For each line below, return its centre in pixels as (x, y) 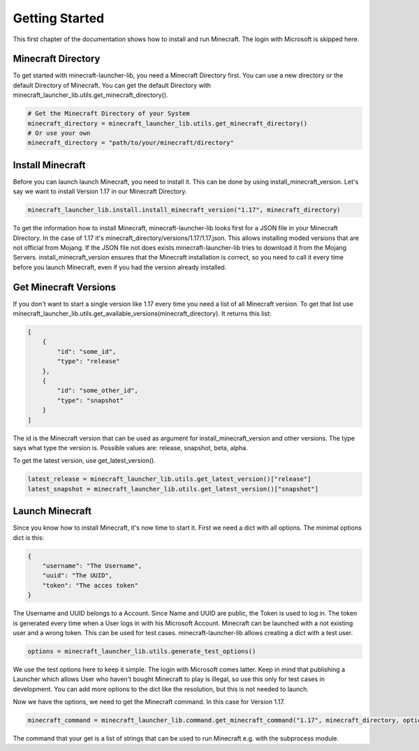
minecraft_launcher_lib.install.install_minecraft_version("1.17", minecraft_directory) (184, 210)
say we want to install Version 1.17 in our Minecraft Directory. (100, 191)
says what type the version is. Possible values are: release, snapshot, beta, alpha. (130, 447)
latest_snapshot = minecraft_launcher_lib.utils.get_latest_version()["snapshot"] (173, 489)
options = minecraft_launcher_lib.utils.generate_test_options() (142, 651)
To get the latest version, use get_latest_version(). (84, 461)
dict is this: (29, 537)
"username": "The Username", (92, 566)
